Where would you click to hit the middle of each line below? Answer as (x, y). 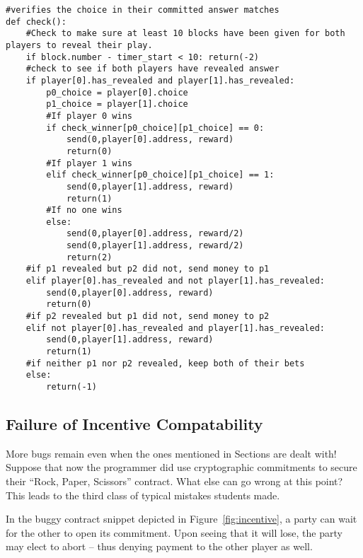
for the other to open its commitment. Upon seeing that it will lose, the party (174, 532)
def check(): (36, 22)
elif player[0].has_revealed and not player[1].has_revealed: (175, 281)
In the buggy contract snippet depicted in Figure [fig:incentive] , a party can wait (181, 519)
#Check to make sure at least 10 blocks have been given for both (185, 34)
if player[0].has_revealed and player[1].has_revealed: (160, 80)
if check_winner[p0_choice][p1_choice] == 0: (155, 128)
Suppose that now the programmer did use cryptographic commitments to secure (181, 467)
